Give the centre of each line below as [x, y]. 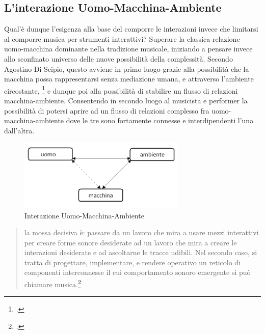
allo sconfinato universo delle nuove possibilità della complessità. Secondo [118, 58]
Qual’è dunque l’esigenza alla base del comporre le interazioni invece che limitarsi [131, 29]
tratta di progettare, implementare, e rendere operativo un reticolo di [132, 262]
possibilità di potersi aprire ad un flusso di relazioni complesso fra [107, 110]
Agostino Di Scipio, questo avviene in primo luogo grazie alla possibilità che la [127, 68]
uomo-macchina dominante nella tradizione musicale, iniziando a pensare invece [128, 49]
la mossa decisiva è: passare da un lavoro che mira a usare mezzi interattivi [141, 232]
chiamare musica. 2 [52, 283]
